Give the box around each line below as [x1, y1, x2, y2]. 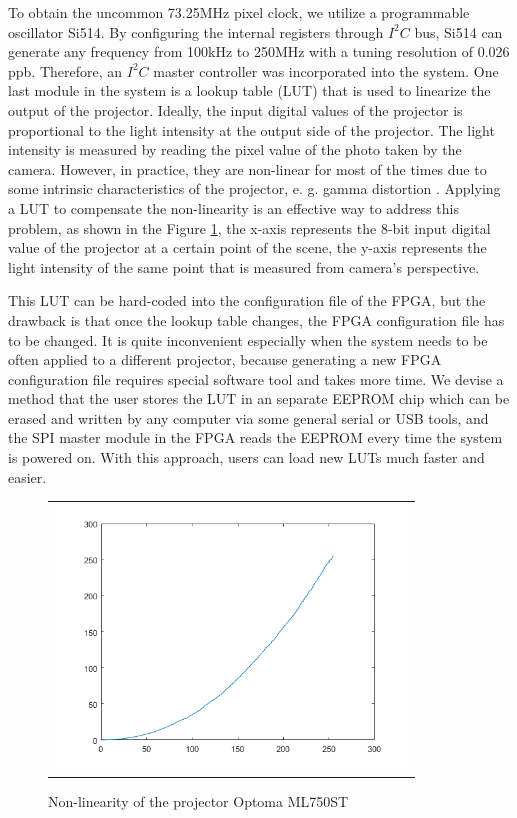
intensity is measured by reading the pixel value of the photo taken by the [8, 139, 462, 160]
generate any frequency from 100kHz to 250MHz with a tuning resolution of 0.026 [8, 41, 510, 62]
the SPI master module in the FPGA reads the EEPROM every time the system [8, 427, 503, 448]
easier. [8, 466, 47, 487]
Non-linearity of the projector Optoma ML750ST [48, 790, 349, 811]
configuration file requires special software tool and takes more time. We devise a [8, 368, 504, 389]
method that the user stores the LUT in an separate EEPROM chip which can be [8, 388, 510, 409]
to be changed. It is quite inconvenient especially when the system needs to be [8, 329, 488, 350]
